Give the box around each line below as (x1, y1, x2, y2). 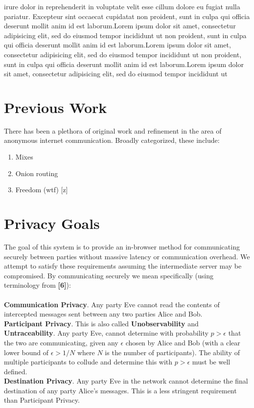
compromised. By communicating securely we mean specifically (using (4, 270, 213, 280)
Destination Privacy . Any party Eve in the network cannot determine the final (4, 376, 248, 386)
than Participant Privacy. (4, 395, 80, 405)
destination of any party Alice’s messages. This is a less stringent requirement (4, 385, 237, 395)
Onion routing (15, 168, 58, 178)
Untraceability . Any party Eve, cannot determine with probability (4, 328, 208, 338)
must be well (192, 357, 231, 367)
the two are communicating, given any (4, 337, 118, 347)
